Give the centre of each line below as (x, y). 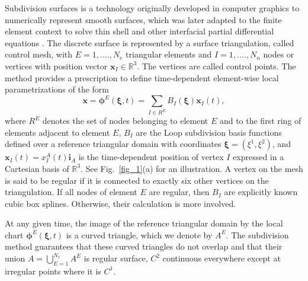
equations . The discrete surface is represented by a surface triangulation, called (150, 42)
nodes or (279, 54)
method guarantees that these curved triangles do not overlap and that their (144, 246)
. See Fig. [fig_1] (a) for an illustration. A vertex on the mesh (192, 168)
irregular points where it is (53, 271)
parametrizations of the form (57, 89)
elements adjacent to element (57, 132)
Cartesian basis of (37, 168)
